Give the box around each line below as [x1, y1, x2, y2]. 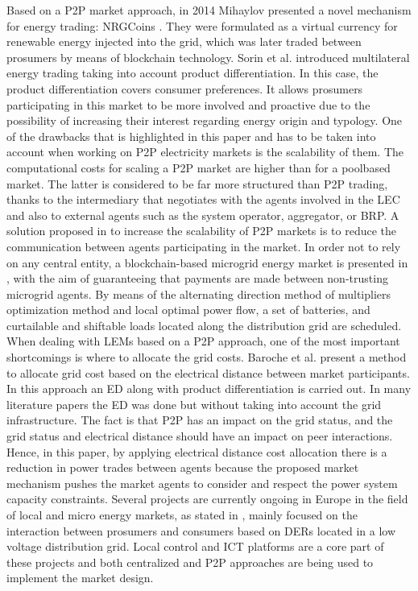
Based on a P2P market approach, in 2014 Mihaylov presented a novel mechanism [6, 2, 412, 18]
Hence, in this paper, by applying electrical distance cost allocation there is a [6, 443, 387, 460]
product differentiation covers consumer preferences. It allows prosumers [6, 80, 363, 97]
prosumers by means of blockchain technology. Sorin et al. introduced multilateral [6, 48, 410, 65]
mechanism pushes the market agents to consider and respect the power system [6, 474, 398, 491]
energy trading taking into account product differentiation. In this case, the [6, 64, 379, 81]
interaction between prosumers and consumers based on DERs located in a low [6, 522, 395, 539]
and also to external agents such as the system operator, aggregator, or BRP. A [6, 206, 399, 223]
